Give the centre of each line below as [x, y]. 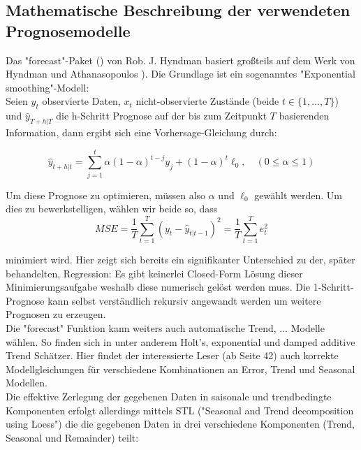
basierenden [304, 116]
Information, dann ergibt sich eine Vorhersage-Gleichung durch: [141, 132]
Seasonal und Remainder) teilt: [72, 437]
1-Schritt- [333, 287]
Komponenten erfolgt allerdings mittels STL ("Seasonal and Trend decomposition [180, 410]
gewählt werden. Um [298, 195]
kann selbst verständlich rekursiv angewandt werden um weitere [184, 300]
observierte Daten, [81, 101]
